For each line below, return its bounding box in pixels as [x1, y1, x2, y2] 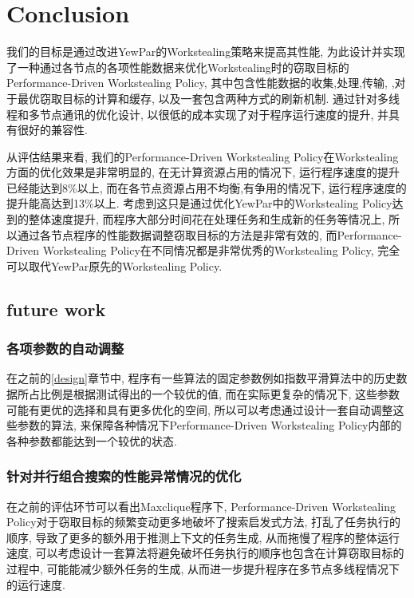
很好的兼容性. [17, 121, 88, 138]
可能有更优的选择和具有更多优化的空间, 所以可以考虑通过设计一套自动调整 [6, 401, 393, 418]
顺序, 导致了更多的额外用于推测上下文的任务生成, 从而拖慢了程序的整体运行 [6, 529, 400, 545]
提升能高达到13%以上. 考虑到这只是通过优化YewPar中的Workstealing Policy [6, 195, 392, 212]
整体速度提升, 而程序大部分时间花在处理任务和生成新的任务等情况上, [28, 211, 385, 228]
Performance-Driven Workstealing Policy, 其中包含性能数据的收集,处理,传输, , [6, 74, 395, 91]
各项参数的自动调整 [6, 339, 124, 358]
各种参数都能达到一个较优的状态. [6, 432, 177, 449]
